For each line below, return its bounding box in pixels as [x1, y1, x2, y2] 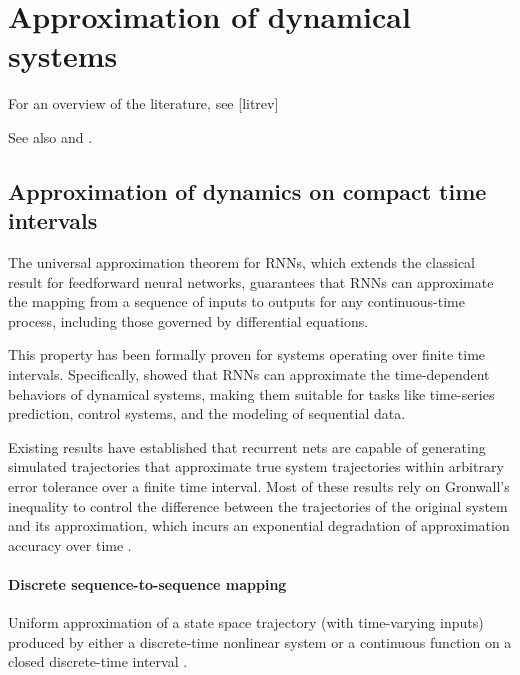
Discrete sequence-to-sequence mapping [8, 574, 287, 594]
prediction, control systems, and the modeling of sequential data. [8, 403, 406, 424]
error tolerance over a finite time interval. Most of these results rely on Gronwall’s [8, 476, 510, 497]
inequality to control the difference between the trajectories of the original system [8, 495, 508, 516]
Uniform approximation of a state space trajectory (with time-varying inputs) [8, 612, 484, 633]
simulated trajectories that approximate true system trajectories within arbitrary [8, 456, 504, 477]
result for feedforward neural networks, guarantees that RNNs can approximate [8, 271, 494, 292]
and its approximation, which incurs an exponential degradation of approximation [8, 515, 510, 536]
